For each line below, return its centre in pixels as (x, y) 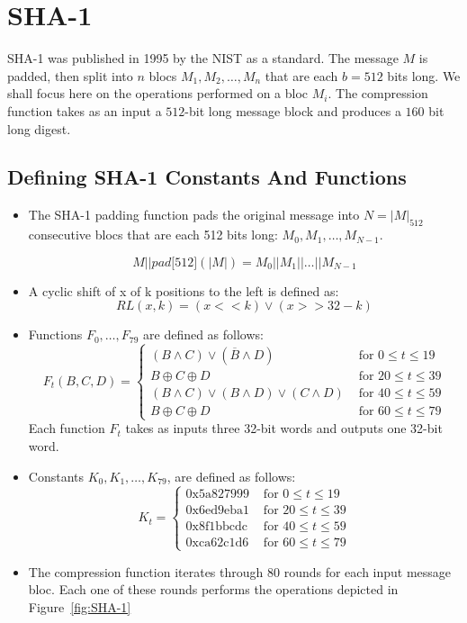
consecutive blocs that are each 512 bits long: (153, 235)
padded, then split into (70, 75)
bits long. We (424, 75)
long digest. (39, 128)
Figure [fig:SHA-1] (80, 607)
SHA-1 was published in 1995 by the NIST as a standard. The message (203, 58)
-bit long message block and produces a (293, 110)
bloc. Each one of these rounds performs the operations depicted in (213, 589)
